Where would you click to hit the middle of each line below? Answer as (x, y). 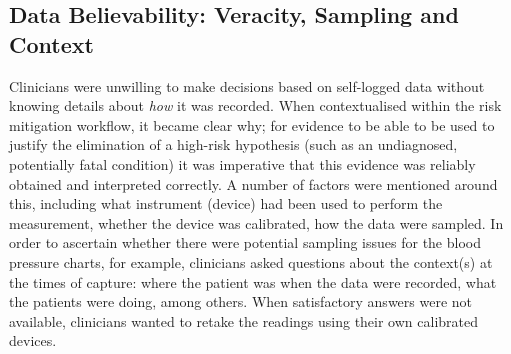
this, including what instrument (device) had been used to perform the (226, 203)
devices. (33, 340)
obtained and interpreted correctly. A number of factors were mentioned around (253, 183)
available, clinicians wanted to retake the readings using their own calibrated (243, 320)
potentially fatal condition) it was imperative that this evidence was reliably (242, 163)
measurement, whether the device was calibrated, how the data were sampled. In (256, 222)
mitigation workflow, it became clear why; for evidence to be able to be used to (252, 124)
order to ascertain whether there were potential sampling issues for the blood (245, 242)
